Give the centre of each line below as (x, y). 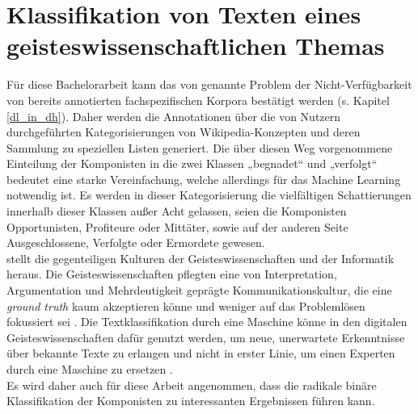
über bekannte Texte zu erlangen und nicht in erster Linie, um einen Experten (201, 353)
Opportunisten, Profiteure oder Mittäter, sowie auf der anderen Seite (177, 226)
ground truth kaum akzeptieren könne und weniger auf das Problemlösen (186, 305)
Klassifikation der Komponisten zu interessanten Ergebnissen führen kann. (191, 401)
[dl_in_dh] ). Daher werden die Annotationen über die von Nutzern (174, 116)
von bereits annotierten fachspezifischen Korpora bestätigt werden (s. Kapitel (198, 100)
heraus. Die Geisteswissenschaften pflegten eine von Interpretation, (172, 274)
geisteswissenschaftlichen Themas (196, 46)
